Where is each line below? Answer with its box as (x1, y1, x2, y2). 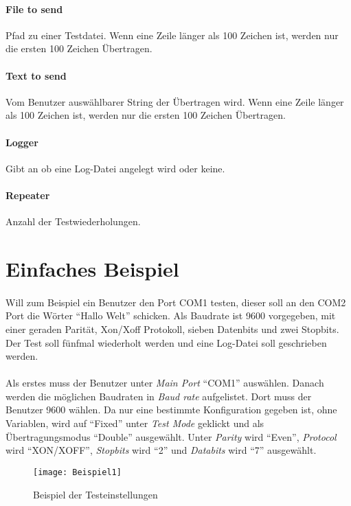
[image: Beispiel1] (33, 467, 122, 477)
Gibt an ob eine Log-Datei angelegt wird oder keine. (5, 161, 225, 175)
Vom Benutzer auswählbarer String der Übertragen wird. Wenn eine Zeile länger (5, 94, 344, 108)
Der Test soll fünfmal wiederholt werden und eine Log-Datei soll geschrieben (5, 335, 327, 349)
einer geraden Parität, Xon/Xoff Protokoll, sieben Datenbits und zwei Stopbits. (5, 321, 339, 336)
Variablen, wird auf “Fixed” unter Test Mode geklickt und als (5, 416, 264, 430)
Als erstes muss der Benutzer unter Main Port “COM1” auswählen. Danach (5, 376, 324, 390)
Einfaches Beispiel (5, 254, 179, 282)
